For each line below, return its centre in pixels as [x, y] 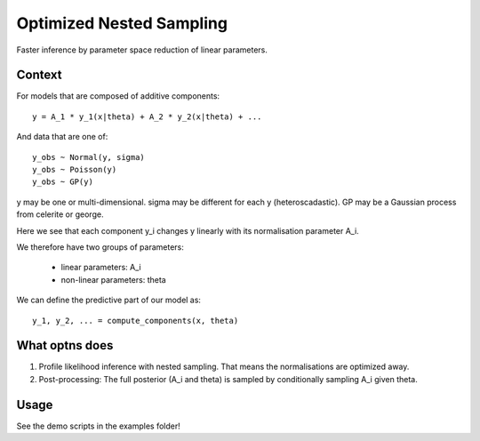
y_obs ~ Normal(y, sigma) [89, 157]
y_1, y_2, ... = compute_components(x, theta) [136, 321]
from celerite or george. [60, 214]
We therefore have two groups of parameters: [100, 247]
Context [39, 75]
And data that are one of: [62, 137]
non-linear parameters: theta [113, 279]
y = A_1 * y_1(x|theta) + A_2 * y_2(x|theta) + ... [147, 116]
